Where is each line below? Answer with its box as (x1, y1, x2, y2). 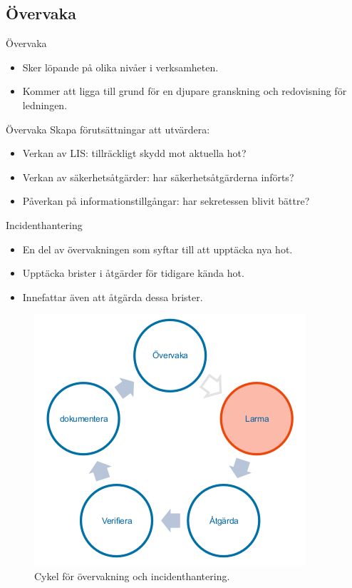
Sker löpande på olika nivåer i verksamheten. (22, 59, 219, 74)
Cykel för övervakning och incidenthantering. (34, 568, 230, 583)
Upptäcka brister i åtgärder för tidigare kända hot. (22, 265, 244, 280)
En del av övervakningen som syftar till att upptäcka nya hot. (22, 241, 293, 256)
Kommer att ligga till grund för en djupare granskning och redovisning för (22, 83, 347, 98)
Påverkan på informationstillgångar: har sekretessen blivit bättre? (22, 193, 310, 208)
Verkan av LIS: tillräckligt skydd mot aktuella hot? (22, 146, 247, 161)
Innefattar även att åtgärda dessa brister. (22, 289, 203, 304)
